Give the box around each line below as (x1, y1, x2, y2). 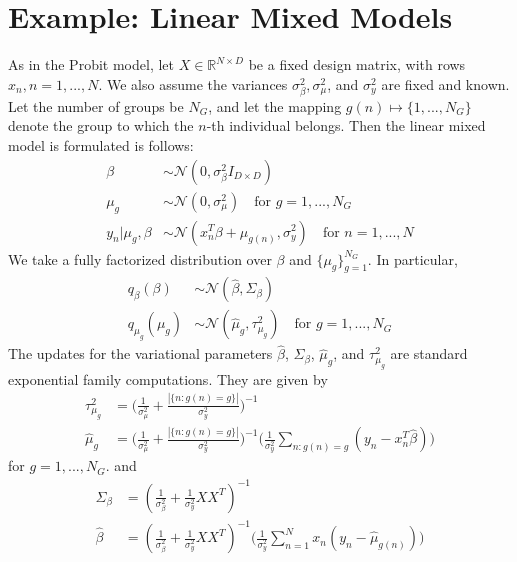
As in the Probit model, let (8, 54, 174, 75)
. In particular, (367, 248, 458, 269)
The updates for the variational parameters (8, 343, 273, 364)
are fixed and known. (381, 73, 510, 94)
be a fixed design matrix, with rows (248, 54, 466, 75)
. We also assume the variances (98, 73, 288, 94)
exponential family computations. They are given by (8, 368, 328, 389)
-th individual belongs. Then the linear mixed (206, 115, 486, 136)
